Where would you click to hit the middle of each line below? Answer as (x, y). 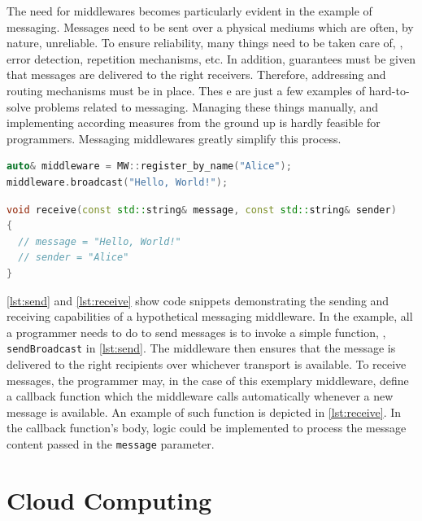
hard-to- (389, 90)
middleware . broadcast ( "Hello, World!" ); (117, 182)
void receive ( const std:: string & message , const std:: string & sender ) (202, 210)
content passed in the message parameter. (111, 443)
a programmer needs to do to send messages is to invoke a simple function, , (196, 332)
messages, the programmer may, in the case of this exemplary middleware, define (208, 380)
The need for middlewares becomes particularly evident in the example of (189, 11)
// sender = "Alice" (74, 258)
